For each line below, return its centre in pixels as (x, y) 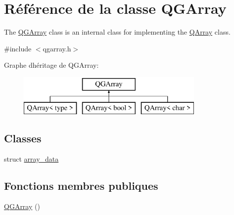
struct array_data (31, 159)
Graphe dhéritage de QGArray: (51, 65)
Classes (23, 138)
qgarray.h (57, 48)
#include (18, 48)
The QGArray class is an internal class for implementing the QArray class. (117, 32)
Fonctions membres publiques (81, 186)
